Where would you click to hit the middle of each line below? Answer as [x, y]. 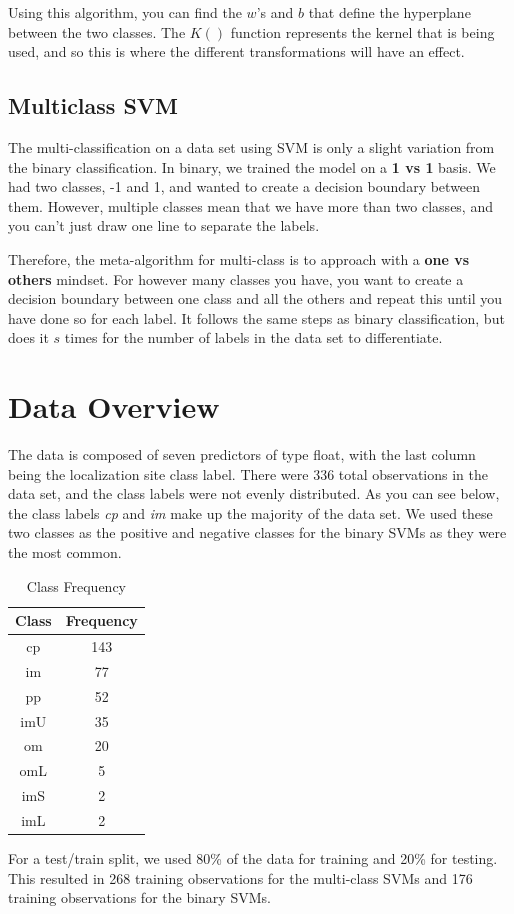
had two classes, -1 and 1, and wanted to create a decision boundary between [244, 186]
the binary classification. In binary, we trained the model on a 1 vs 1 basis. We [252, 166]
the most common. [65, 552]
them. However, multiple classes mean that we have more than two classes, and [250, 205]
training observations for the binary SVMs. [139, 897]
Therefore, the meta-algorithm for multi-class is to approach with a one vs [239, 258]
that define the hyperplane [389, 12]
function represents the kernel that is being [362, 31]
